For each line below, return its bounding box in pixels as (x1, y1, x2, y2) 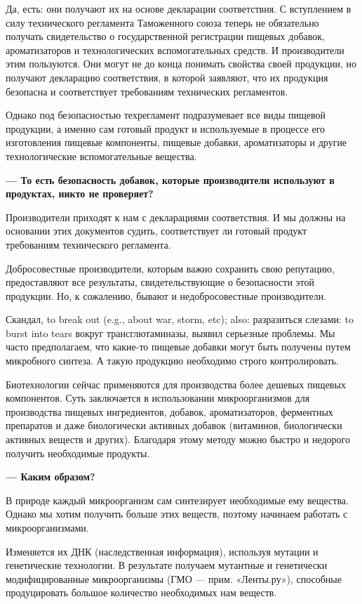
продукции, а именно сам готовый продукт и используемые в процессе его (6, 121, 326, 136)
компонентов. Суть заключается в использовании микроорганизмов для (6, 390, 310, 405)
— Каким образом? (6, 469, 95, 484)
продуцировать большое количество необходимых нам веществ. (6, 585, 277, 600)
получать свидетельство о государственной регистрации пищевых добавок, (6, 29, 325, 44)
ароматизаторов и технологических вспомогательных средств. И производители (6, 42, 344, 57)
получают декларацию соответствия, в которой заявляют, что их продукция (6, 70, 328, 84)
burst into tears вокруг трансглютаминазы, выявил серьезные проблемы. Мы (6, 325, 335, 340)
